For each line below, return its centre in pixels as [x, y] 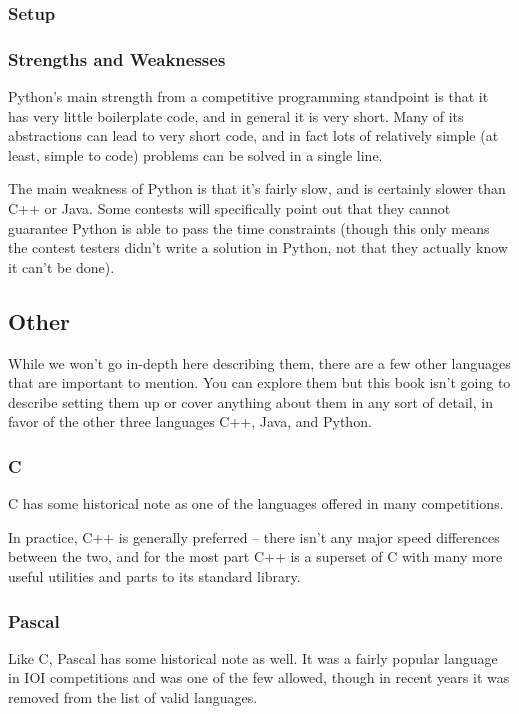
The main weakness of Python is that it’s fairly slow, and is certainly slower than [257, 188]
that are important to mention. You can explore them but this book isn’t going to [259, 382]
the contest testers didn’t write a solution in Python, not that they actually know [258, 247]
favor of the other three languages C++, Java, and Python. [190, 421]
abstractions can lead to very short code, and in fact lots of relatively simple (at [253, 135]
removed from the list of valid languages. [133, 696]
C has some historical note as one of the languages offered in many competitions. [256, 503]
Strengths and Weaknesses [117, 58]
